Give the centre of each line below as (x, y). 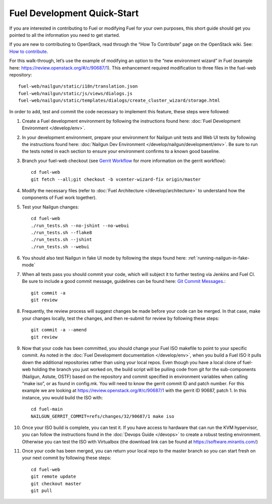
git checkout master (56, 484)
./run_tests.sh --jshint (61, 240)
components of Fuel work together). (59, 198)
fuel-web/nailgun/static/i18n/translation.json (78, 86)
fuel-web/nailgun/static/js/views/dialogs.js (76, 93)
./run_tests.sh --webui (60, 246)
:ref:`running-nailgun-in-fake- (219, 258)
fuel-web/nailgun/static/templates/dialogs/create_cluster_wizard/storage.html (119, 100)
